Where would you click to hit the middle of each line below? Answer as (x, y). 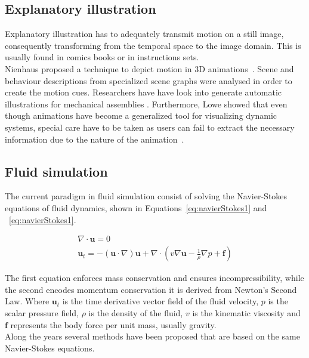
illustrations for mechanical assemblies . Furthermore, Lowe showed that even (146, 104)
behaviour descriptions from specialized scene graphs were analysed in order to (149, 80)
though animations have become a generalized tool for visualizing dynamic (141, 115)
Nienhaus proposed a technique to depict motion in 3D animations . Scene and (149, 68)
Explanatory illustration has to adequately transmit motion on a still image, (144, 34)
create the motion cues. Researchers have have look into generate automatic (143, 92)
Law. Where (27, 301)
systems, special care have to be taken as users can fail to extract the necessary (150, 127)
